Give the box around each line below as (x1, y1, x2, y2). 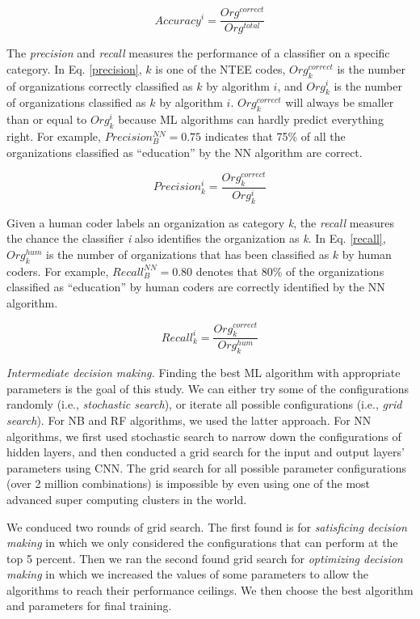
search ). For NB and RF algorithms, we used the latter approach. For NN (6, 411, 372, 428)
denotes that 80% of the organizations (195, 262, 384, 279)
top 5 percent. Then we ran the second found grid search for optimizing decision (6, 549, 403, 566)
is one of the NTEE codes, (155, 60, 286, 77)
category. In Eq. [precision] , (6, 60, 142, 77)
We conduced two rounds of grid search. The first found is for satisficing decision (6, 518, 407, 535)
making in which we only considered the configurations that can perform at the (6, 534, 398, 551)
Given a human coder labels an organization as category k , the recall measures (6, 214, 395, 231)
